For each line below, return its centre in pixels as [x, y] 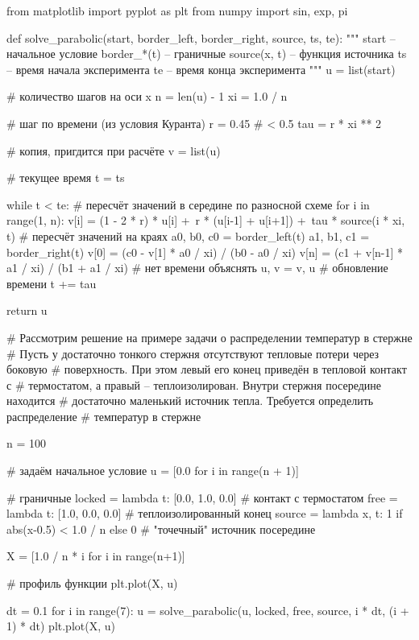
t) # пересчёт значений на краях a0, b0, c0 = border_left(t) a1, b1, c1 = [188, 235]
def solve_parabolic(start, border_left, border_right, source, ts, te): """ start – [201, 37]
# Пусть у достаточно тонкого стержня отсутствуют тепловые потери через [193, 353]
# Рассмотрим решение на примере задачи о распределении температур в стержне [209, 337]
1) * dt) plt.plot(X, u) [61, 626]
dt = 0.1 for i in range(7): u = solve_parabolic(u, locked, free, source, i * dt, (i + [208, 610]
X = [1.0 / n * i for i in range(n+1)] [96, 556]
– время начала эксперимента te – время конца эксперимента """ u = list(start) [201, 69]
